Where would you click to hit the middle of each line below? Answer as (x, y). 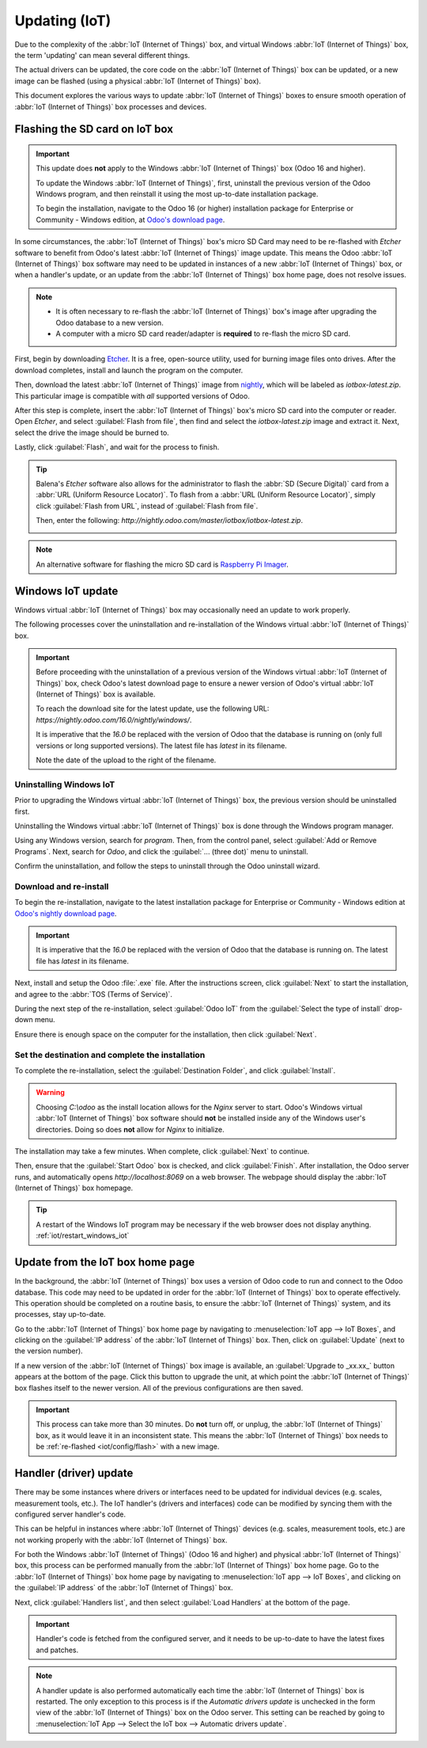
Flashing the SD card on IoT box (94, 130)
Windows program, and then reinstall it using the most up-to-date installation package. (177, 194)
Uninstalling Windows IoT (65, 784)
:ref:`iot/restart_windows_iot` (83, 1235)
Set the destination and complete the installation (110, 1055)
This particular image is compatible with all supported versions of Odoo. (132, 395)
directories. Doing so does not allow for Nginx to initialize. (130, 1129)
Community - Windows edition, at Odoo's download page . (130, 219)
